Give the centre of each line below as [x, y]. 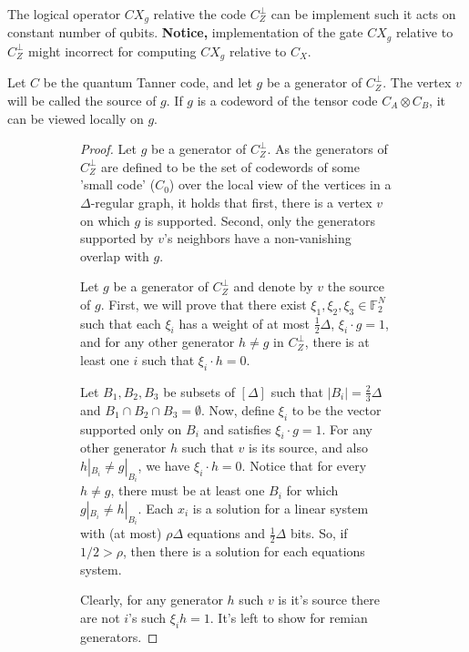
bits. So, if [319, 533]
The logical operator [64, 14]
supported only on [131, 428]
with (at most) [121, 533]
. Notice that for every [304, 465]
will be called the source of [82, 100]
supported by [117, 238]
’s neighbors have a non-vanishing [258, 238]
